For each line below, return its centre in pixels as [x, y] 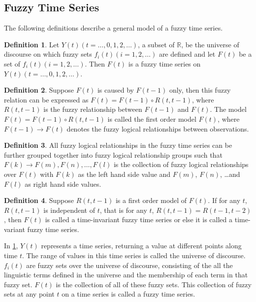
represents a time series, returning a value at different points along [141, 246]
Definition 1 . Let [32, 44]
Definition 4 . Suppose [39, 200]
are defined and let [187, 54]
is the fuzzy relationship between [93, 109]
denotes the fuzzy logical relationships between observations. [158, 128]
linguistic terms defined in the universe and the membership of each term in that [126, 275]
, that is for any [123, 210]
